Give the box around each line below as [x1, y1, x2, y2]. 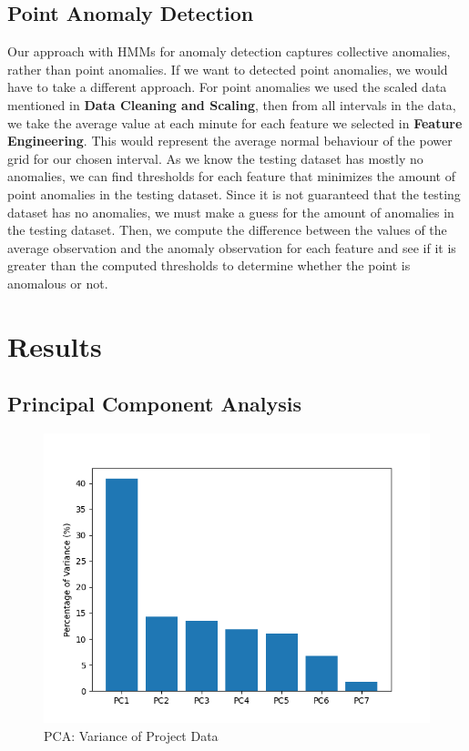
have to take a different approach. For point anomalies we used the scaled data [7, 77, 447, 96]
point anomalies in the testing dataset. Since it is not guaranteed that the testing [7, 184, 461, 203]
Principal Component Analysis [7, 390, 301, 418]
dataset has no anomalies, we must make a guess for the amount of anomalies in [7, 202, 454, 221]
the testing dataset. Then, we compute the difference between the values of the [7, 220, 447, 239]
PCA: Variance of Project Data [44, 726, 219, 745]
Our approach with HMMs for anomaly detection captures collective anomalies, [7, 42, 451, 61]
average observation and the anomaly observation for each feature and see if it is [7, 238, 456, 257]
